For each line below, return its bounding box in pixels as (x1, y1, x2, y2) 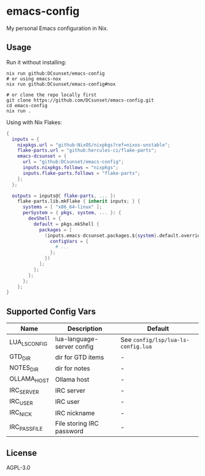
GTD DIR (9, 352, 31, 362)
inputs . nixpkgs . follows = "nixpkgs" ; (22, 165, 119, 171)
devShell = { (28, 215, 62, 221)
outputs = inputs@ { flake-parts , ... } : (12, 193, 116, 199)
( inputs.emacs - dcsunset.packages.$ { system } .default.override (45, 232, 203, 239)
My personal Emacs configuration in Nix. (6, 24, 109, 32)
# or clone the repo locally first (6, 92, 97, 98)
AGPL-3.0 (6, 464, 31, 471)
